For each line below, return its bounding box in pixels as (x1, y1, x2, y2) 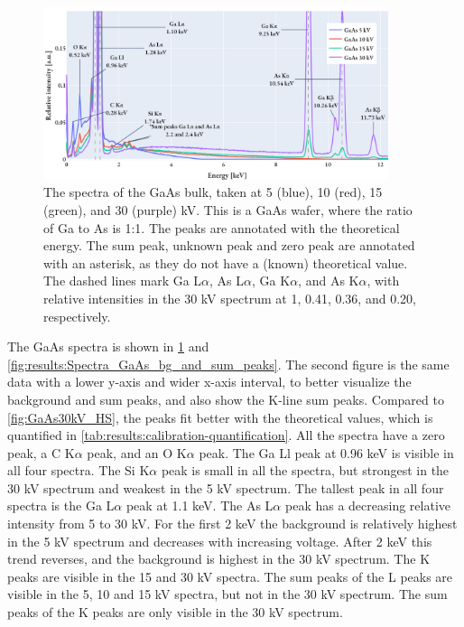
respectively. (43, 306, 111, 325)
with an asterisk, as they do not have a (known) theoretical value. (43, 253, 408, 272)
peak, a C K (7, 443, 75, 462)
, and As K (298, 271, 359, 290)
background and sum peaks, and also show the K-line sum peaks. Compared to (7, 389, 444, 408)
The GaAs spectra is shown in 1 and (7, 337, 209, 356)
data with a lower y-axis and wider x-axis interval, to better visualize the (7, 372, 412, 391)
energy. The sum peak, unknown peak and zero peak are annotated (43, 236, 415, 255)
